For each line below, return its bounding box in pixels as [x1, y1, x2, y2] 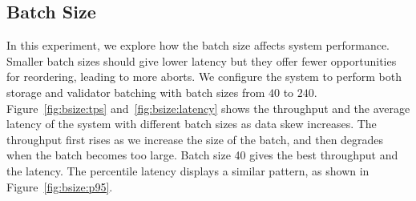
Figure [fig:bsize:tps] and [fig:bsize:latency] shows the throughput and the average [6, 99, 410, 116]
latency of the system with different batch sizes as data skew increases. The [6, 115, 377, 132]
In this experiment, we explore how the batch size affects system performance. [6, 37, 390, 54]
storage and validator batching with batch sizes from [6, 83, 265, 100]
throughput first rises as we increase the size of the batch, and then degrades [6, 131, 384, 147]
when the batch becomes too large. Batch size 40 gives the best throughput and [6, 147, 398, 163]
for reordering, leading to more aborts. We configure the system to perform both [6, 68, 402, 85]
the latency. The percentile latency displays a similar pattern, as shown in [6, 162, 370, 179]
